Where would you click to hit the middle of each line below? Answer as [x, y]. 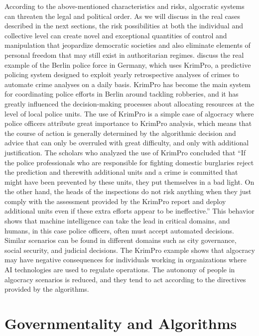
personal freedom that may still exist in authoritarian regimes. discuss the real [124, 55]
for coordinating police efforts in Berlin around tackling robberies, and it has [122, 94]
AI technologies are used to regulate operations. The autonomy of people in [120, 270]
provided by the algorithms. [47, 289]
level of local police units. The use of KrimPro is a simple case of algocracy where [129, 113]
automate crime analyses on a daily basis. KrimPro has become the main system [128, 84]
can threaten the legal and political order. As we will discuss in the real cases [123, 16]
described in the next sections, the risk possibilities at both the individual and [124, 26]
